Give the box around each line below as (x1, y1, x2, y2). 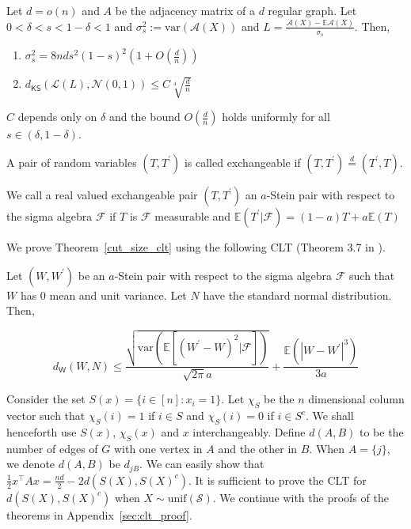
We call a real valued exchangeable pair (6, 186, 198, 202)
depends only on (17, 108, 97, 125)
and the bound (108, 108, 181, 125)
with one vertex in (113, 440, 203, 456)
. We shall (306, 407, 354, 424)
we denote (6, 455, 55, 472)
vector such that (6, 407, 86, 424)
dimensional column (308, 391, 405, 407)
